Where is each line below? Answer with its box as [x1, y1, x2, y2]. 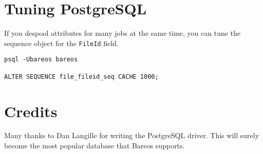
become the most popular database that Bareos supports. [4, 140, 185, 151]
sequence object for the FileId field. [4, 37, 119, 48]
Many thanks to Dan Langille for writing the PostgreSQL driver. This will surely [4, 130, 259, 141]
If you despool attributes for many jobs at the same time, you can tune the [4, 28, 241, 38]
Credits [4, 100, 58, 121]
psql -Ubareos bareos [4, 56, 78, 63]
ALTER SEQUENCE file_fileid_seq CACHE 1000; [4, 73, 159, 80]
